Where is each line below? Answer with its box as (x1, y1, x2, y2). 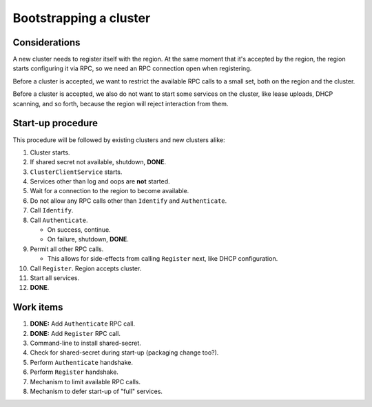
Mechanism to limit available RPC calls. (30, 377, 141, 386)
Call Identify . (30, 206, 74, 215)
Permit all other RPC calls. (30, 245, 104, 253)
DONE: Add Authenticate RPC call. (30, 319, 136, 328)
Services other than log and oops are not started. (30, 177, 170, 186)
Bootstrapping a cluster (12, 10, 151, 26)
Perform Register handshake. (30, 368, 118, 376)
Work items (12, 301, 63, 313)
